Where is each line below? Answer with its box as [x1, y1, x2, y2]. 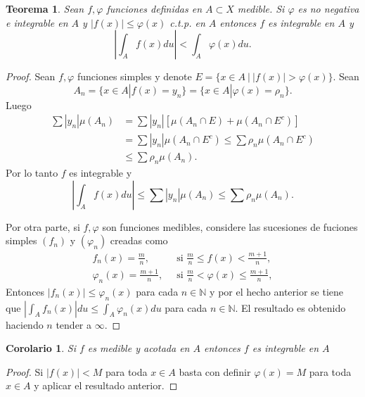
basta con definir [179, 364, 251, 379]
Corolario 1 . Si [6, 341, 76, 355]
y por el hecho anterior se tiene [210, 284, 344, 298]
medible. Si [237, 1, 285, 15]
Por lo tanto [6, 165, 58, 180]
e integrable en [6, 15, 68, 30]
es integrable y [69, 165, 132, 180]
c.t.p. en [169, 15, 205, 30]
